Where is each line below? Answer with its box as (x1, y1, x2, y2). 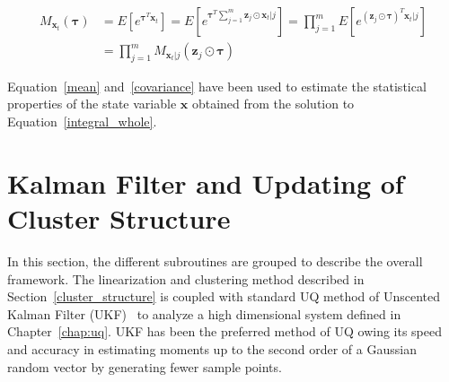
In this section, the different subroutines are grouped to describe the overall (7, 251, 423, 270)
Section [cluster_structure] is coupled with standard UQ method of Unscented (7, 287, 441, 306)
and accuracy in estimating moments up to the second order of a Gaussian (7, 339, 417, 358)
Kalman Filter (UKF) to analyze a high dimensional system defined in (7, 304, 401, 323)
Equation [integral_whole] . (7, 112, 157, 131)
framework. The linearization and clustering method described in (7, 269, 365, 288)
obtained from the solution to (191, 94, 355, 113)
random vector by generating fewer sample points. (7, 357, 282, 376)
